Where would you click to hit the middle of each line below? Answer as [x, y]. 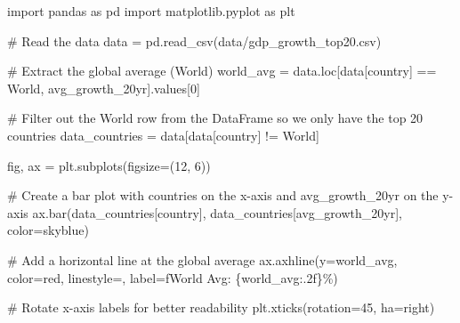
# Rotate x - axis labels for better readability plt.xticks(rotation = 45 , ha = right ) [221, 307]
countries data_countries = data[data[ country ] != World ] [163, 135]
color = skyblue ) [48, 230]
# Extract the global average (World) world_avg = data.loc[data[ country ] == [222, 71]
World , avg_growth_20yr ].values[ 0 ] [104, 88]
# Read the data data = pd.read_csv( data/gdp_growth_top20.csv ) [194, 40]
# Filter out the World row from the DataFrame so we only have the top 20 [215, 118]
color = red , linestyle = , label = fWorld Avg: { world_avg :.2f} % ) [173, 277]
